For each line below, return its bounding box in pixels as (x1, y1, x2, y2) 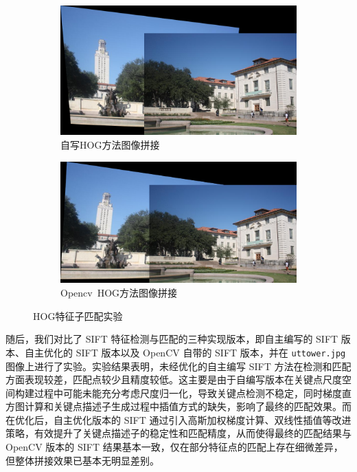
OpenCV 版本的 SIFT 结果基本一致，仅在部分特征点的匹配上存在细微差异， (5, 440, 343, 454)
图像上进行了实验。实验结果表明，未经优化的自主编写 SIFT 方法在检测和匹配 (5, 358, 352, 373)
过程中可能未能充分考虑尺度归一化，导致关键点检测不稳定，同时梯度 (34, 385, 342, 400)
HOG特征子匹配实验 (33, 308, 123, 323)
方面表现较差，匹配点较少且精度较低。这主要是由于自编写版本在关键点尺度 (5, 372, 342, 387)
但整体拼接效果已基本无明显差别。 (5, 453, 159, 467)
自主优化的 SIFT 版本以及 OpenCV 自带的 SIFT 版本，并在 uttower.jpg (24, 345, 346, 359)
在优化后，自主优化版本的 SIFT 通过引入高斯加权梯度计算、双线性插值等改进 (5, 412, 352, 427)
